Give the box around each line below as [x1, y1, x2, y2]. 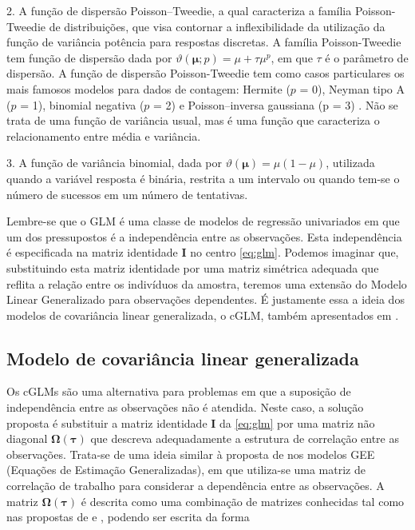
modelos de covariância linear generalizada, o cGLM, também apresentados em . [6, 306, 399, 323]
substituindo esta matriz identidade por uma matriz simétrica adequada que [6, 259, 379, 276]
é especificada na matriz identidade [6, 244, 178, 261]
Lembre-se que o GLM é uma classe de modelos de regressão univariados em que [6, 213, 400, 229]
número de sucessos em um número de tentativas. [6, 185, 248, 202]
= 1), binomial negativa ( [20, 96, 144, 113]
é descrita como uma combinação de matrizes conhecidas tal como [81, 492, 405, 509]
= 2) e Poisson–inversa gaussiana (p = [153, 96, 342, 113]
